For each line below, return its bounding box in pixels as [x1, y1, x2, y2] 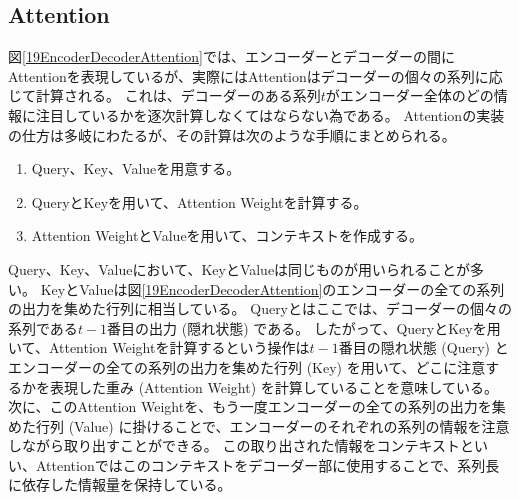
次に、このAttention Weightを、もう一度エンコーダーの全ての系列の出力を [8, 396, 492, 417]
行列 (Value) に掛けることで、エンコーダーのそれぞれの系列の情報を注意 [35, 415, 510, 436]
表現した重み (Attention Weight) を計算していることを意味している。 [49, 376, 498, 397]
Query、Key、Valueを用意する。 [31, 158, 241, 179]
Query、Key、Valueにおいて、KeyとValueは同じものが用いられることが [8, 258, 471, 279]
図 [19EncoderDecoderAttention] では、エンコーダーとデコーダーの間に [8, 46, 455, 67]
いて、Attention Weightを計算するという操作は [8, 337, 310, 358]
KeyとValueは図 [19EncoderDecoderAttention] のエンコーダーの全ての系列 [40, 278, 505, 299]
